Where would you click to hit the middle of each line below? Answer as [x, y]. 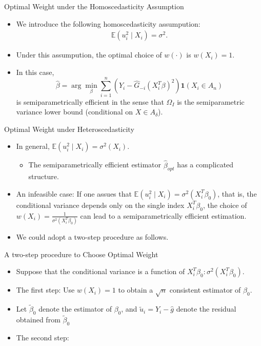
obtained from [38, 320]
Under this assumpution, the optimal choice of [89, 55]
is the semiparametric [211, 101]
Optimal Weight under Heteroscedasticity [69, 129]
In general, [33, 146]
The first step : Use [45, 290]
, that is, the [237, 193]
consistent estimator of [205, 290]
